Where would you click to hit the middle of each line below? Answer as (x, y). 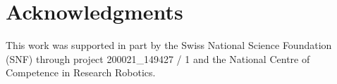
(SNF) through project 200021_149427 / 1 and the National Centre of (158, 58)
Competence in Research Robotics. (81, 72)
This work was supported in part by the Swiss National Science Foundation (169, 45)
